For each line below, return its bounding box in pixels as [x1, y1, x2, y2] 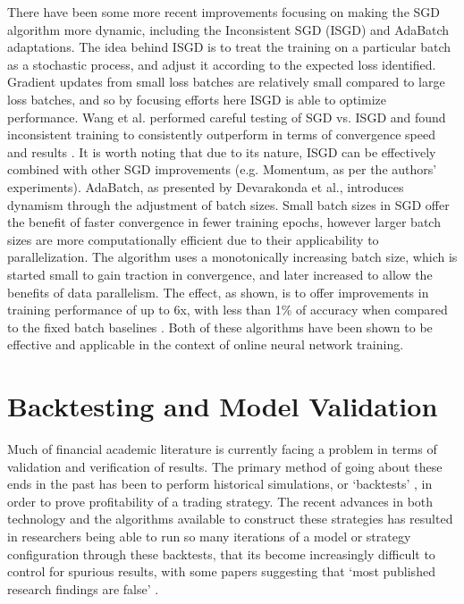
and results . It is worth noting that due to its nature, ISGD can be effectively [7, 142, 436, 161]
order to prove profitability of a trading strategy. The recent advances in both [7, 491, 434, 510]
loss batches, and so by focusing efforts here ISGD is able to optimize [7, 89, 386, 108]
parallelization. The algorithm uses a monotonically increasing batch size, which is [7, 247, 458, 266]
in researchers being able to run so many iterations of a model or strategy [7, 526, 411, 545]
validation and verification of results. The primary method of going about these [7, 457, 443, 475]
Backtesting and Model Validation [7, 388, 438, 424]
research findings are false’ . [7, 579, 159, 598]
